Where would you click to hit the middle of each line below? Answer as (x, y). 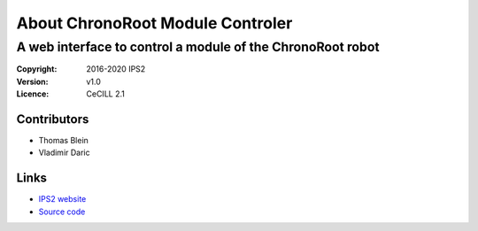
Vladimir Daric (64, 153)
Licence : (33, 94)
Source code (62, 212)
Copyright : (37, 69)
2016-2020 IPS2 (116, 69)
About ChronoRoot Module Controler (154, 23)
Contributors (53, 119)
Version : (32, 81)
